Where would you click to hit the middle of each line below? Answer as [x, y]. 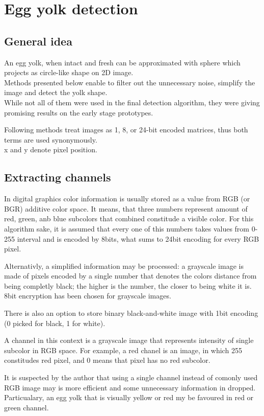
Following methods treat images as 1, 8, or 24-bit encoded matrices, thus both [126, 130]
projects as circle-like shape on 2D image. [69, 72]
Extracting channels [58, 177]
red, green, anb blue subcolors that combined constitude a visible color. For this [129, 218]
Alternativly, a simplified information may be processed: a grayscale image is [124, 265]
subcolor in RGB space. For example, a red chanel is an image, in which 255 [123, 350]
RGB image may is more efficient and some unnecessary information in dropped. [130, 387]
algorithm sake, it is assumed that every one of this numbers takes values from [127, 228]
